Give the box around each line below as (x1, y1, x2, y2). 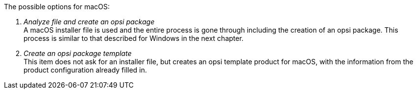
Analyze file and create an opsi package (24, 18, 155, 26)
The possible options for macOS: (4, 2, 110, 11)
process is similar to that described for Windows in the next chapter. (24, 34, 244, 42)
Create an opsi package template (24, 49, 132, 57)
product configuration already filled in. (24, 66, 147, 74)
